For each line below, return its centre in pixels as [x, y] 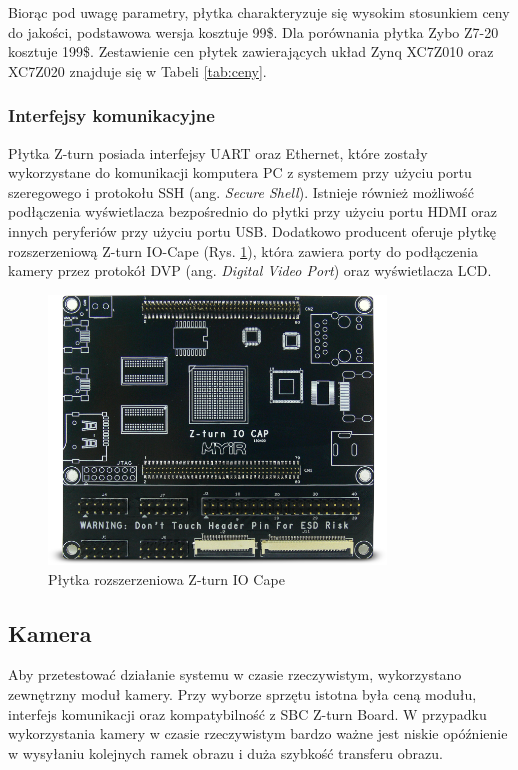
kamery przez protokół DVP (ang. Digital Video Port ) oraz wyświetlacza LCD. [250, 270]
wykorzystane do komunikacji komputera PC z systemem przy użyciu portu [240, 172]
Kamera [50, 632]
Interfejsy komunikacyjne [111, 115]
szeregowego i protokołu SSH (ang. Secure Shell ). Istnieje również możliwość [241, 191]
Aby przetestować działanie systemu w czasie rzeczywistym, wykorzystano [235, 674]
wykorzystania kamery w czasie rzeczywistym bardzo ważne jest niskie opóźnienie [258, 733]
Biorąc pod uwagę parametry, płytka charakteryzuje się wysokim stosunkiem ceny [259, 12]
